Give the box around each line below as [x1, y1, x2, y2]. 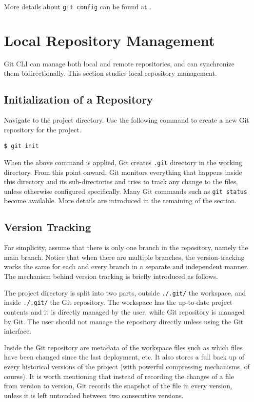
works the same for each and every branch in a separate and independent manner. [4, 261, 249, 272]
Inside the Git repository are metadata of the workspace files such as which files [4, 342, 243, 352]
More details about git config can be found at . [4, 1, 151, 11]
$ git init [4, 143, 39, 150]
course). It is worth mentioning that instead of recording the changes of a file [4, 371, 234, 381]
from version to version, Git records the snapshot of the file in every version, [4, 381, 232, 391]
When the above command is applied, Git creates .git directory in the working [4, 157, 242, 167]
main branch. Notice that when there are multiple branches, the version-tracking [4, 252, 245, 262]
